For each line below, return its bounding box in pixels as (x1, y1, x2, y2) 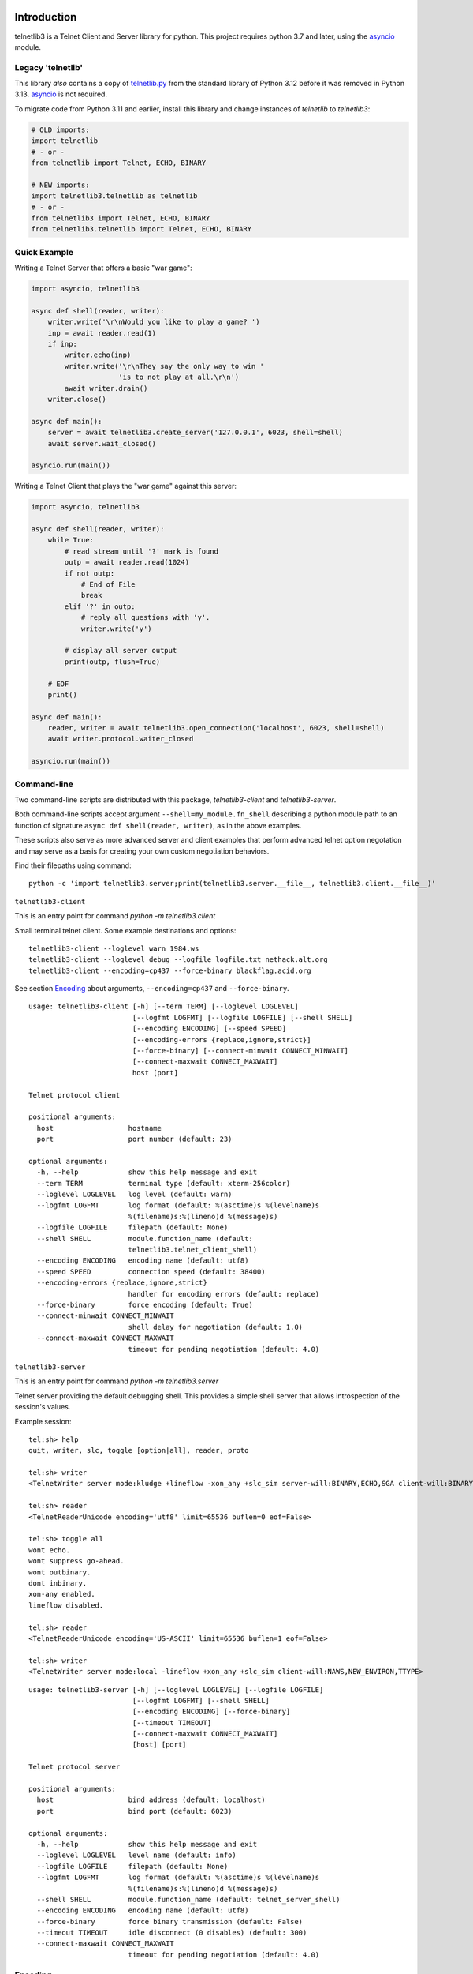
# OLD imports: (31, 125, 90, 134)
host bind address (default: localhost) (36, 1796, 266, 1804)
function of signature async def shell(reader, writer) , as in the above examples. (14, 820, 302, 830)
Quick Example (14, 246, 74, 257)
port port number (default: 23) (36, 1135, 233, 1144)
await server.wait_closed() (47, 439, 157, 448)
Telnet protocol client (28, 1090, 121, 1099)
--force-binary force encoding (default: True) (36, 1300, 254, 1309)
